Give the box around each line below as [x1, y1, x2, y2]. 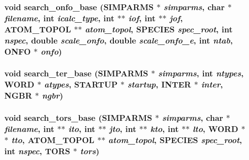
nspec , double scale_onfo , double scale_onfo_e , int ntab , [4, 34, 233, 46]
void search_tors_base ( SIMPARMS [4, 112, 152, 124]
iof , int [128, 12, 156, 24]
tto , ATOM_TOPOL [11, 133, 94, 145]
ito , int [68, 123, 95, 135]
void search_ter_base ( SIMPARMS [4, 67, 148, 79]
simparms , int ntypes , [158, 67, 244, 79]
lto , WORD [192, 123, 238, 135]
